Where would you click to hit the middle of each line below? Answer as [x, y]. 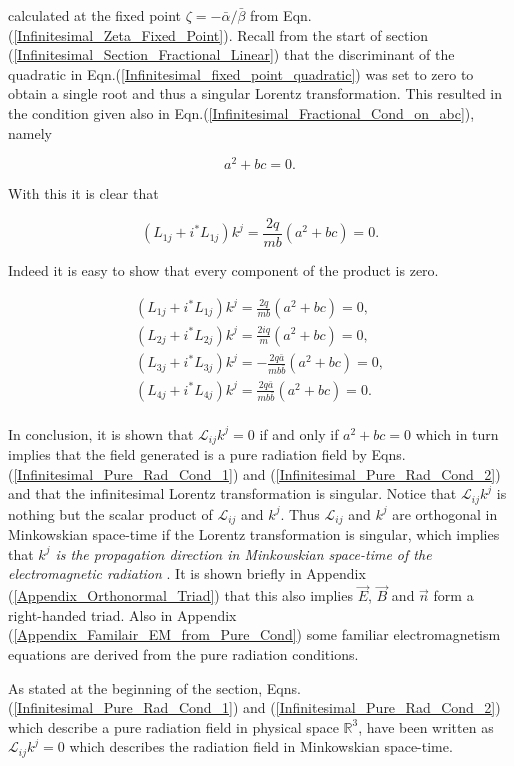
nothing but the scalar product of [110, 513]
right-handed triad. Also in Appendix [122, 614]
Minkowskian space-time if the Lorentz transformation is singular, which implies [254, 534]
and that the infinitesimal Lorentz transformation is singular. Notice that [232, 493]
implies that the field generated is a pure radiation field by [187, 454]
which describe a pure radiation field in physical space [173, 726]
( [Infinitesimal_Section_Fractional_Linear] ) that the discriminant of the [231, 54]
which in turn [457, 433]
